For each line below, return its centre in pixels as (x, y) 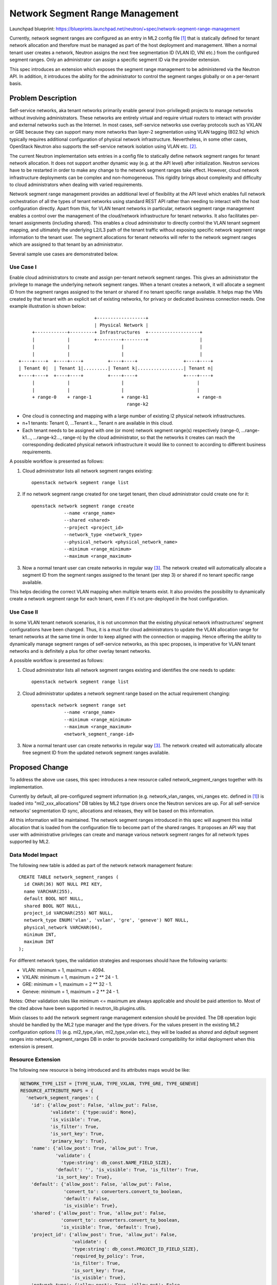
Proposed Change (39, 768)
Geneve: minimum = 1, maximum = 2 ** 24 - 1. (71, 992)
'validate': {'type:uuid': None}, (93, 1112)
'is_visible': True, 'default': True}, (111, 1227)
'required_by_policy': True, (108, 1256)
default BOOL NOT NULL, (54, 899)
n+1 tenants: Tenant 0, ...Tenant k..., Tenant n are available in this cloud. (98, 423)
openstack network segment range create (83, 506)
